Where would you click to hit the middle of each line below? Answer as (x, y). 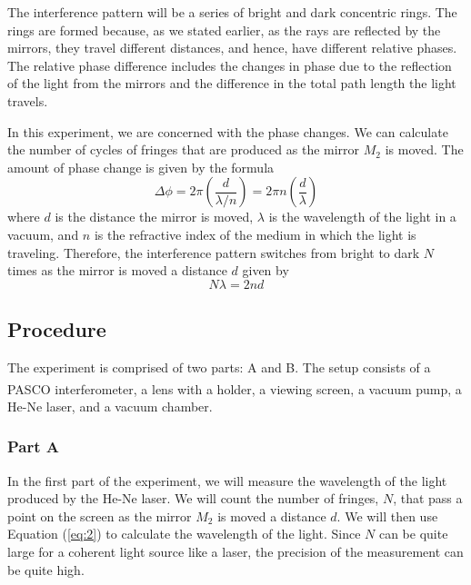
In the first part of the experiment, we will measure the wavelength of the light (227, 480)
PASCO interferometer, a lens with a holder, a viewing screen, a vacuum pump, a (235, 388)
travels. (28, 100)
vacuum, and (43, 234)
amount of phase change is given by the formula (141, 167)
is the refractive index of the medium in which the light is (255, 234)
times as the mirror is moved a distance (117, 270)
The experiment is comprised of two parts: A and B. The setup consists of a (219, 367)
